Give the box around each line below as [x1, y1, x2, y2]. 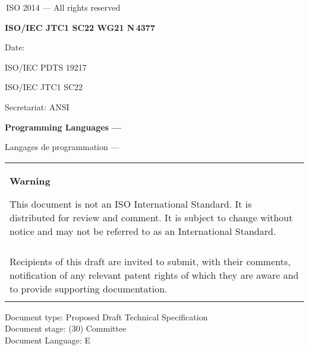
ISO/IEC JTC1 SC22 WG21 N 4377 [5, 21, 155, 33]
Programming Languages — [5, 120, 122, 133]
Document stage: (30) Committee [5, 322, 127, 335]
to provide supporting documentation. [10, 281, 168, 295]
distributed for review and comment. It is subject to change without [10, 210, 293, 224]
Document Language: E [5, 333, 91, 346]
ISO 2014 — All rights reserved [6, 1, 121, 13]
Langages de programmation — [5, 141, 119, 153]
